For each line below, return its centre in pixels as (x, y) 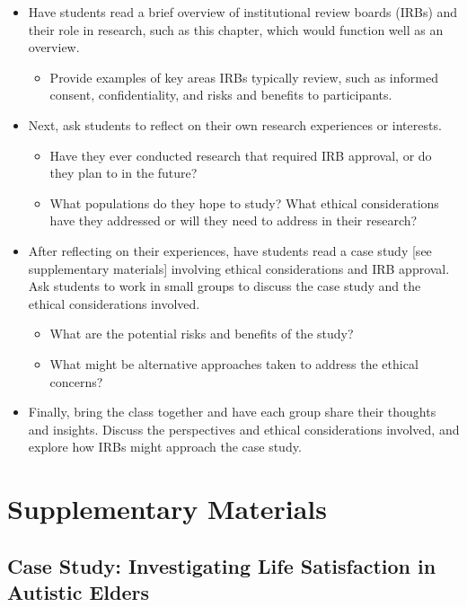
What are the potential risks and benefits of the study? (202, 334)
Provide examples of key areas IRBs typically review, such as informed (244, 77)
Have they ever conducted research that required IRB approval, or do (241, 155)
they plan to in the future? (123, 173)
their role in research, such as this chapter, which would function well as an (236, 29)
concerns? (76, 381)
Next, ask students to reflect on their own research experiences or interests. (235, 124)
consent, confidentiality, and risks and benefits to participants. (221, 95)
